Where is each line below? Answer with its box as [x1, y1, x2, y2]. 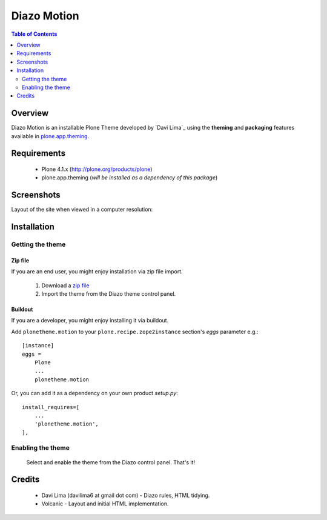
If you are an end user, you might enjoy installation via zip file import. [11, 268, 183, 275]
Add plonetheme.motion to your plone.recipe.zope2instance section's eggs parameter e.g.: [11, 328, 259, 335]
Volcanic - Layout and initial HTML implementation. [41, 500, 169, 507]
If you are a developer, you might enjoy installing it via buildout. [11, 317, 169, 324]
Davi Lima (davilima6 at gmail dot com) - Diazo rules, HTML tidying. [41, 492, 210, 499]
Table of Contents [11, 30, 58, 38]
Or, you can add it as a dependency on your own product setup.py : [11, 390, 179, 397]
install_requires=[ [22, 404, 80, 410]
